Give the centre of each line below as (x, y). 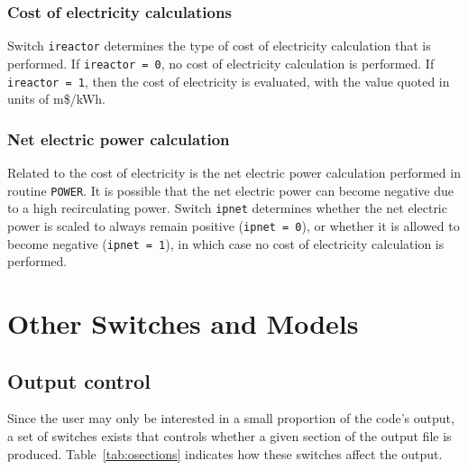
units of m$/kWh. (56, 99)
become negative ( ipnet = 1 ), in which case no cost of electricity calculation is (226, 243)
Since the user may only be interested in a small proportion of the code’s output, (231, 418)
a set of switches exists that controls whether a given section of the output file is (229, 435)
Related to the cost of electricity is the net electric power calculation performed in (234, 172)
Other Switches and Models (183, 323)
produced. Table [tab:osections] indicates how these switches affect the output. (225, 453)
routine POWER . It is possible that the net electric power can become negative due (230, 190)
